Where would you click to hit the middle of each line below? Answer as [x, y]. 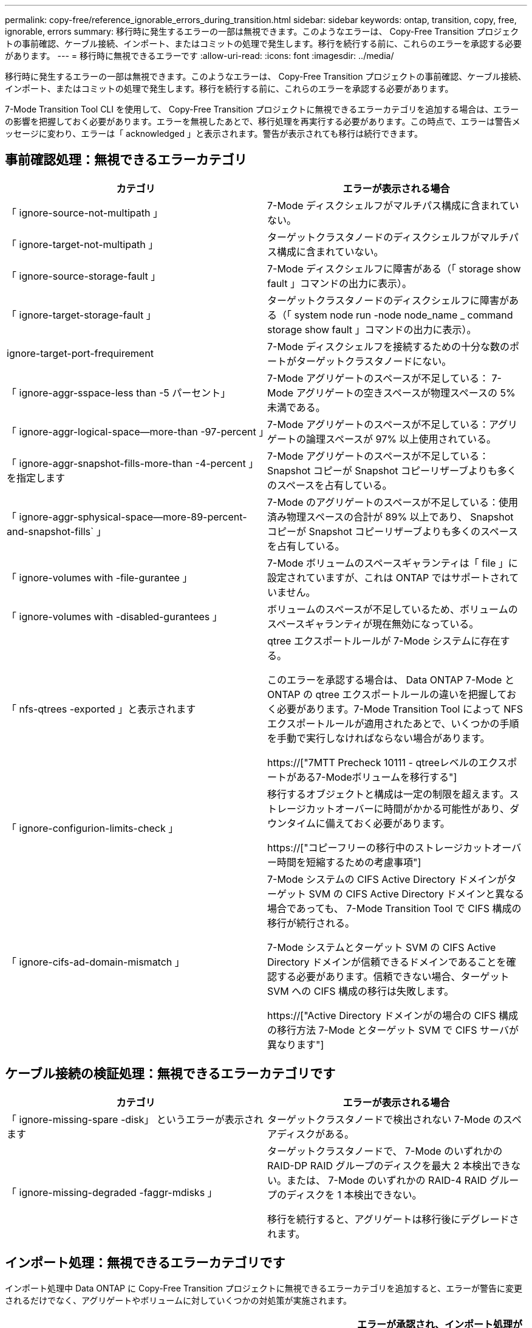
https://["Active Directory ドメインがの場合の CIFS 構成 [393, 1015]
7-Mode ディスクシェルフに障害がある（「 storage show [394, 268]
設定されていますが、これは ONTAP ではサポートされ [388, 577]
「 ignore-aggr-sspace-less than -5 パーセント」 [119, 393]
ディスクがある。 [315, 1134]
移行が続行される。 [311, 923]
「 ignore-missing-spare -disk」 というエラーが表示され [135, 1119]
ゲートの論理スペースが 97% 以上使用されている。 [382, 439]
